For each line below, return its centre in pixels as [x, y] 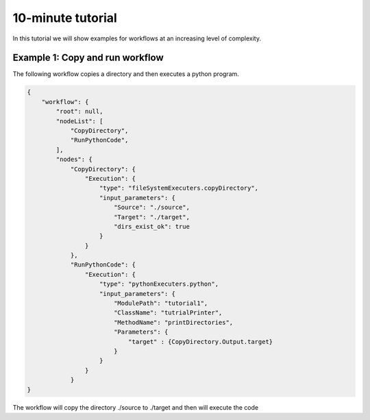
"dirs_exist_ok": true [151, 226]
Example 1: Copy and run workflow [88, 58]
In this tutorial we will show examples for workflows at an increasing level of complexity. [137, 38]
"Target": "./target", [151, 217]
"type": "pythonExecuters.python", [159, 284]
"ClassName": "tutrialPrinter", [168, 313]
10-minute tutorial [65, 18]
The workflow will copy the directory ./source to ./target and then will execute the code [136, 407]
